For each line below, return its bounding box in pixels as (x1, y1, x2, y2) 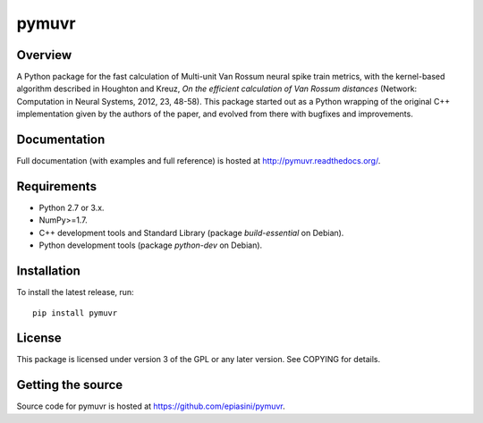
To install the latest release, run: (16, 287, 134, 298)
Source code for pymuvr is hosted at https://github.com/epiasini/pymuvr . (16, 401, 285, 411)
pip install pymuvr (32, 308, 118, 317)
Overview (16, 47, 72, 63)
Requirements (16, 179, 97, 194)
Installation (16, 264, 80, 279)
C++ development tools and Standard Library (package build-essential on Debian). (38, 227, 344, 238)
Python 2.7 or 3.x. (38, 202, 105, 214)
